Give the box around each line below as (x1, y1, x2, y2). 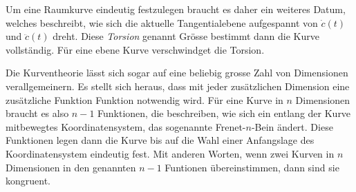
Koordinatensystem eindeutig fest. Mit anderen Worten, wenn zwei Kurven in (6, 146, 335, 160)
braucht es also (6, 106, 69, 120)
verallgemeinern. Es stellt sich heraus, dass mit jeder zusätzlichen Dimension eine (6, 78, 350, 93)
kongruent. (6, 173, 51, 188)
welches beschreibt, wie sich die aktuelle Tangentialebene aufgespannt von (6, 15, 318, 30)
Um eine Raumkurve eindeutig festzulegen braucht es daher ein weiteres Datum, (6, 2, 346, 16)
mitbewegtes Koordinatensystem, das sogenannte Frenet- (6, 119, 246, 134)
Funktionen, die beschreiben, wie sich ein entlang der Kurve (97, 106, 351, 120)
